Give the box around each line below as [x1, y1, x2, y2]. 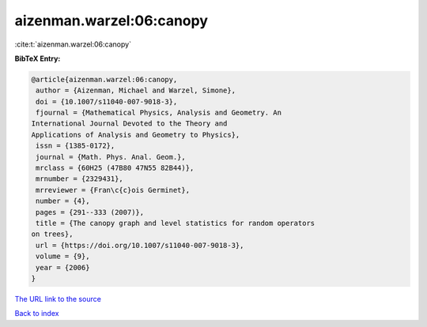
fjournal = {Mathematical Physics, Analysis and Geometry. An [36, 108, 282, 118]
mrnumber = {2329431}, [36, 175, 124, 183]
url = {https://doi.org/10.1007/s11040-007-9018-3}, [36, 241, 244, 250]
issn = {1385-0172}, [36, 141, 115, 150]
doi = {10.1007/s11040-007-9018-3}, [36, 97, 178, 106]
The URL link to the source [14, 294, 102, 303]
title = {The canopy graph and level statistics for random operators [36, 219, 316, 227]
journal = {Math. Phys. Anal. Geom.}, [36, 152, 186, 161]
